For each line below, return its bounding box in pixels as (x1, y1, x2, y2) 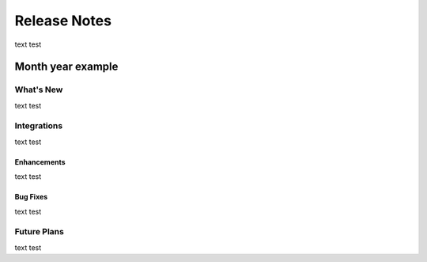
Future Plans (14, 226, 65, 237)
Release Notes (14, 12, 112, 29)
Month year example (14, 60, 119, 74)
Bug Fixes (14, 192, 48, 202)
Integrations (14, 120, 63, 131)
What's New (14, 84, 63, 95)
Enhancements (14, 157, 66, 166)
